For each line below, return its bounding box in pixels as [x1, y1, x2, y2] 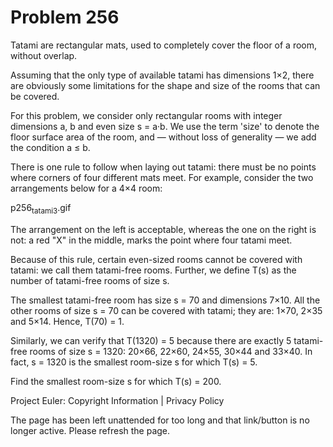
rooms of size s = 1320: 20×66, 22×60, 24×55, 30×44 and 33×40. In [29, 345, 313, 357]
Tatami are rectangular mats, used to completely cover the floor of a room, [10, 39, 318, 51]
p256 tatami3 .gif [10, 201, 72, 216]
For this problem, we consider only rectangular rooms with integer [10, 109, 283, 121]
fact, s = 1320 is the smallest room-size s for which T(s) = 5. [10, 356, 258, 368]
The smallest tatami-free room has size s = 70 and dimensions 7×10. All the [10, 294, 321, 306]
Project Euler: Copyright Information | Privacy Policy [10, 394, 225, 406]
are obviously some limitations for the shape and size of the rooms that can [10, 79, 321, 91]
